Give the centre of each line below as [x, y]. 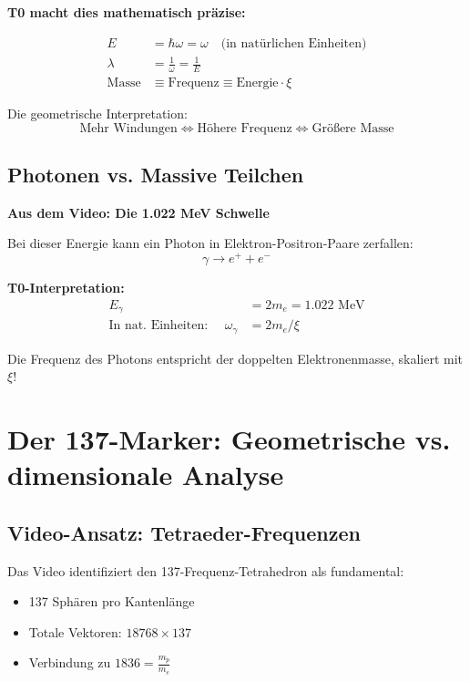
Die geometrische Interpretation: [97, 114]
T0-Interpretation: [66, 288]
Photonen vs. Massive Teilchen [156, 175]
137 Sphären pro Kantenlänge [112, 601]
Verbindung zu [70, 662]
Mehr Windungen [128, 128]
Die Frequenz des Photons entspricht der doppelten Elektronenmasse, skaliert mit [235, 358]
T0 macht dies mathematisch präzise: [127, 12]
